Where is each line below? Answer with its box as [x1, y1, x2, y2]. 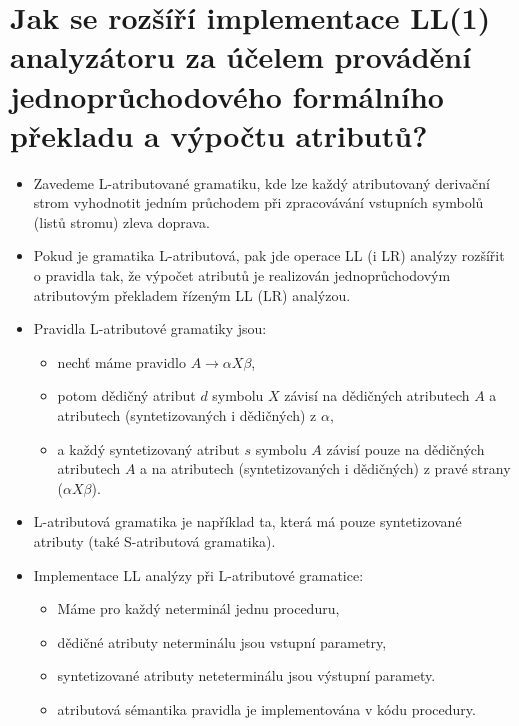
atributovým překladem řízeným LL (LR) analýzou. [33, 284, 351, 305]
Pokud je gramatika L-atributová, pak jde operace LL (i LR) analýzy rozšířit [33, 245, 505, 266]
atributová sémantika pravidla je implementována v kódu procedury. [57, 698, 476, 719]
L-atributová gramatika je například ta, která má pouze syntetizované [33, 511, 462, 532]
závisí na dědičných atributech [284, 385, 470, 406]
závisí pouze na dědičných [326, 438, 485, 459]
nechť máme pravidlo [57, 351, 186, 372]
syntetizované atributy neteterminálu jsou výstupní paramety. [57, 665, 436, 686]
